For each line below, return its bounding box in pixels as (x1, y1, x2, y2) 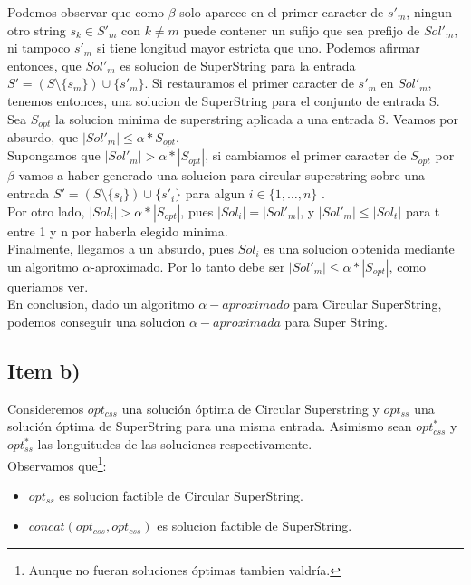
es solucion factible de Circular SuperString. (59, 485, 303, 504)
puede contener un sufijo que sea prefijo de (183, 20, 420, 39)
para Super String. (284, 312, 388, 331)
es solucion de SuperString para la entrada (120, 55, 356, 74)
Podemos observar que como (7, 3, 165, 21)
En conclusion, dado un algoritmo (7, 294, 195, 313)
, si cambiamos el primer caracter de (205, 146, 407, 165)
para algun (185, 184, 245, 203)
